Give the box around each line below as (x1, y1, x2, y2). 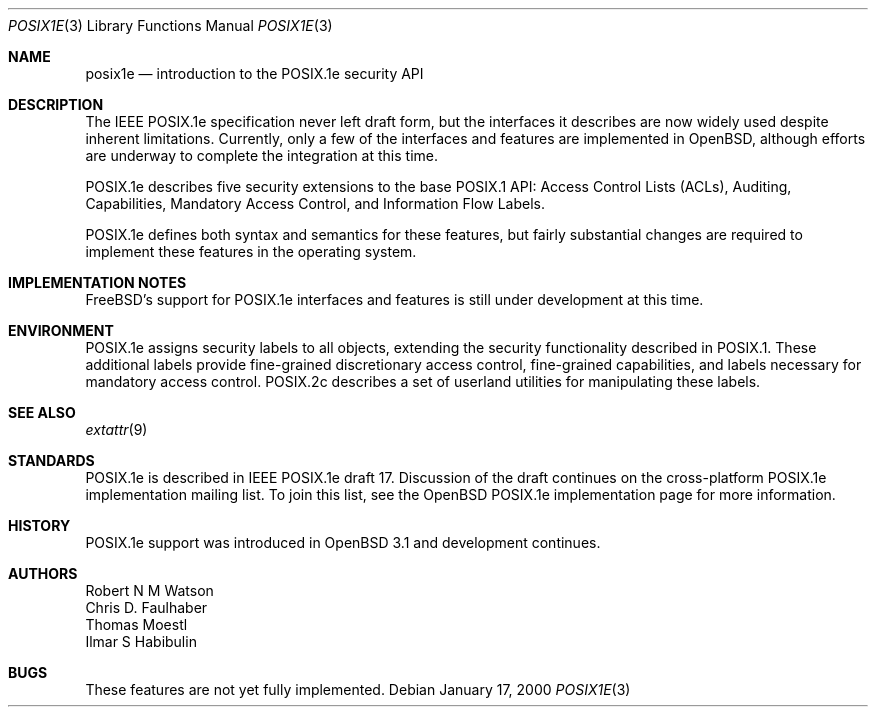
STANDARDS (8, 452, 95, 469)
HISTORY (8, 517, 71, 534)
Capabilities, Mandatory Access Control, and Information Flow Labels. (85, 195, 545, 212)
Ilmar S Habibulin (85, 633, 197, 650)
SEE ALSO (8, 404, 76, 421)
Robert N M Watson (85, 582, 214, 599)
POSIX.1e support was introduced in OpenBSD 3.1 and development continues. (85, 534, 601, 551)
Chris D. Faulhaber (85, 599, 208, 616)
